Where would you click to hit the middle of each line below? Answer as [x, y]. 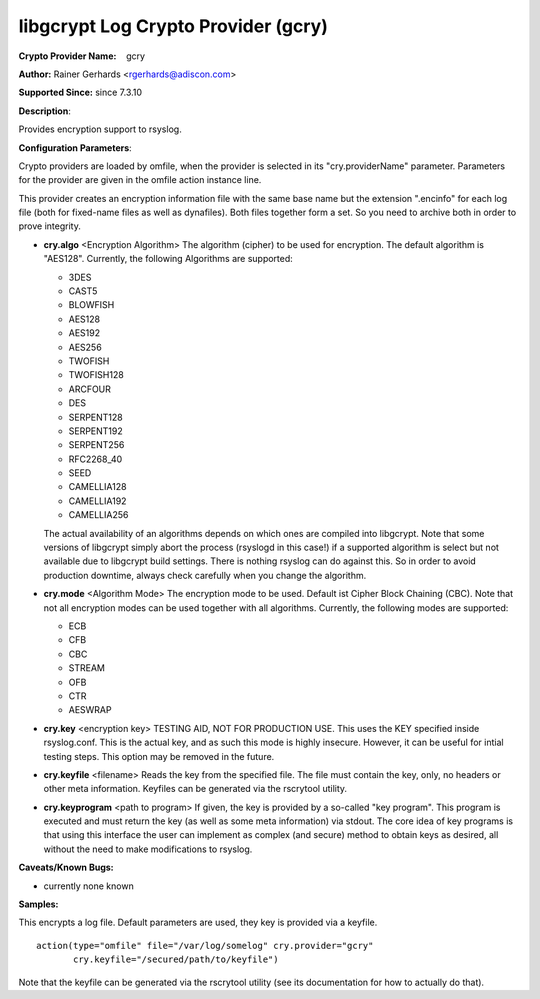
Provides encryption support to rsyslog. [100, 129]
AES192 [84, 333]
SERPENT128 [96, 417]
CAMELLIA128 [97, 487]
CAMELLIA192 [97, 501]
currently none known [88, 886]
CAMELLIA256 [98, 515]
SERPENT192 [96, 431]
